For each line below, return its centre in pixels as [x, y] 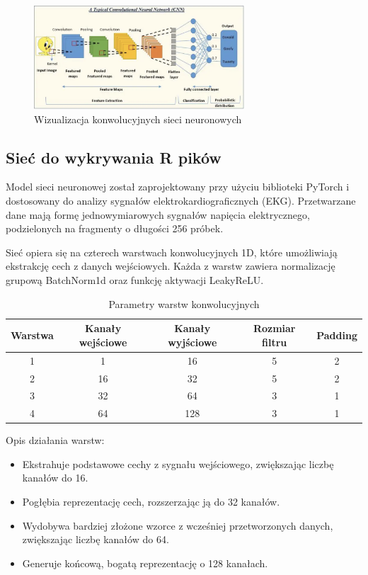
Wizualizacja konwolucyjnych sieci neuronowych [138, 119]
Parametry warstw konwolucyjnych [184, 303]
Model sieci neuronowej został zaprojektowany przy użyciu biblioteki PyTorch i [178, 187]
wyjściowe [192, 342]
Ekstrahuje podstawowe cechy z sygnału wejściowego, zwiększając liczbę [178, 463]
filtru [275, 342]
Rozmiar [274, 328]
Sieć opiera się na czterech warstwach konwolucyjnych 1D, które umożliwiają [172, 252]
